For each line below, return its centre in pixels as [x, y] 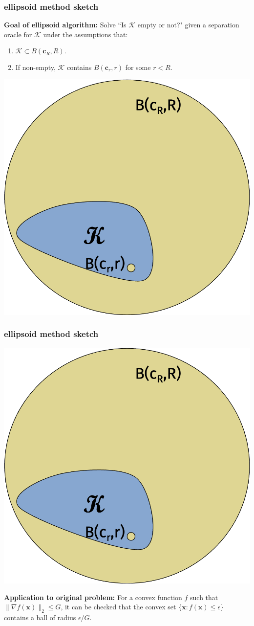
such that [204, 597]
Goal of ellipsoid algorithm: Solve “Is [65, 25]
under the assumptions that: [85, 34]
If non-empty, [35, 67]
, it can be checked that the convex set [118, 607]
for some [138, 67]
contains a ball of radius [40, 617]
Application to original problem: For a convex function [93, 597]
